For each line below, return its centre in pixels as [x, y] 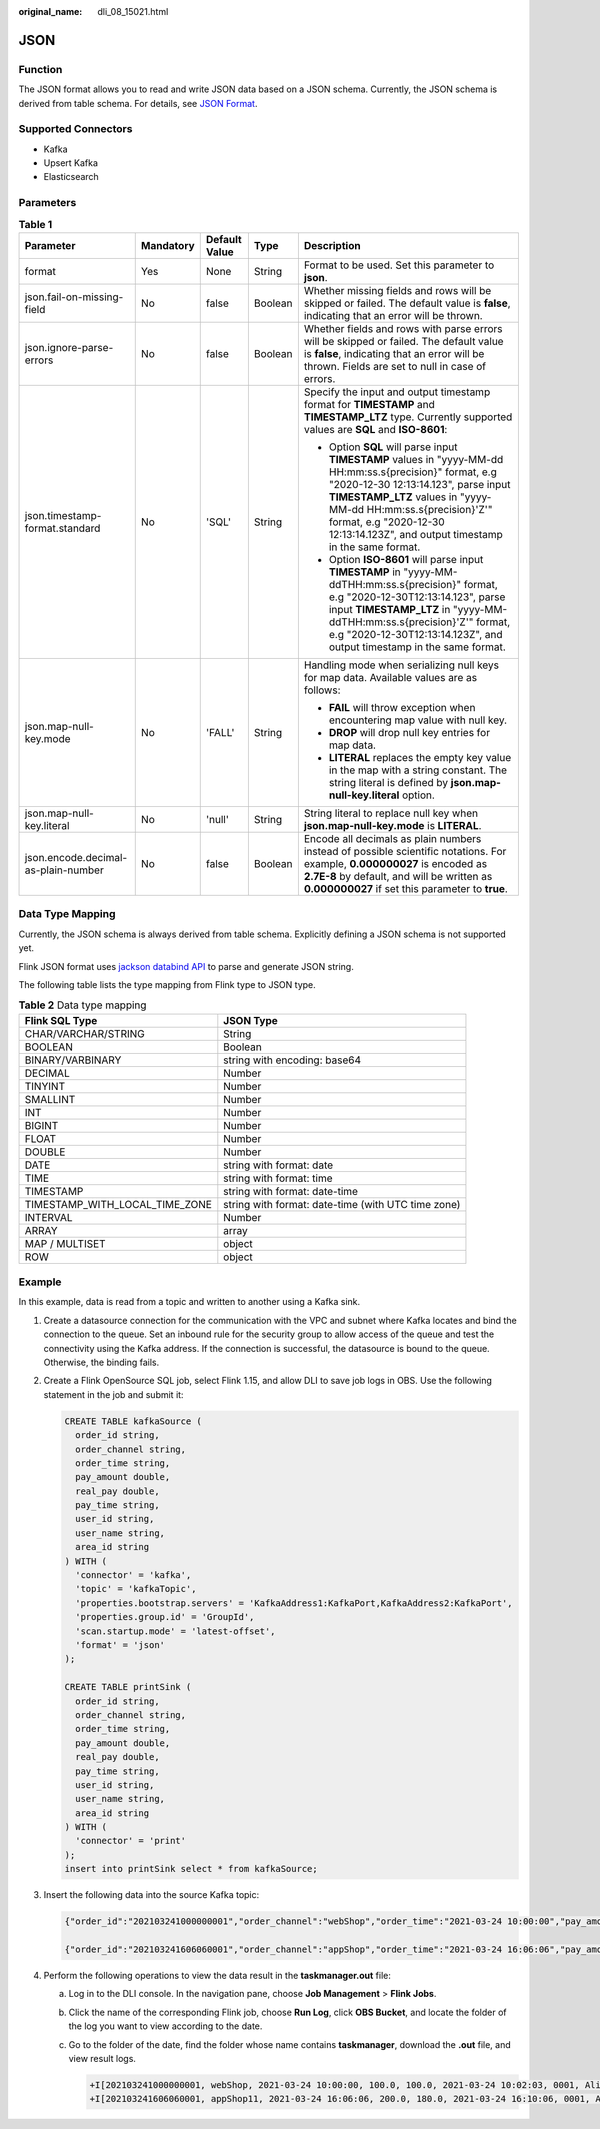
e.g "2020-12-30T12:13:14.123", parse [417, 597]
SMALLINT [50, 1099]
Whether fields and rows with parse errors [403, 328]
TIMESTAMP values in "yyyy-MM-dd [416, 459]
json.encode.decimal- [76, 857]
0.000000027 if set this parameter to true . [406, 888]
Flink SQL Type [61, 1020]
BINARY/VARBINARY [73, 1060]
